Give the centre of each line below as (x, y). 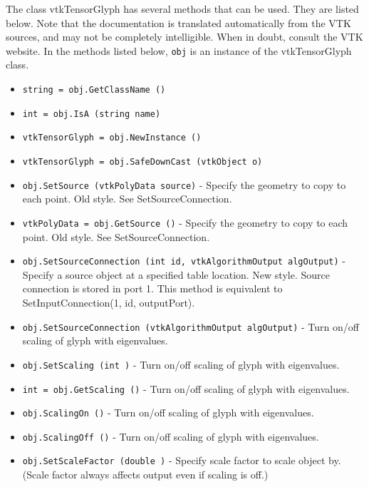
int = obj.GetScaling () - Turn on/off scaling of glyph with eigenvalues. (186, 388)
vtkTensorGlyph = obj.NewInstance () (112, 138)
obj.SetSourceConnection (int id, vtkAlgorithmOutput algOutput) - (184, 261)
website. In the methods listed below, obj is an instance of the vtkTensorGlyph (179, 50)
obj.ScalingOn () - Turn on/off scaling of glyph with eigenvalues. (168, 412)
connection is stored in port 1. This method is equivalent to (152, 288)
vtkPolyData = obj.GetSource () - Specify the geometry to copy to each (185, 222)
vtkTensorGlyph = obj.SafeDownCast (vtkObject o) (142, 162)
